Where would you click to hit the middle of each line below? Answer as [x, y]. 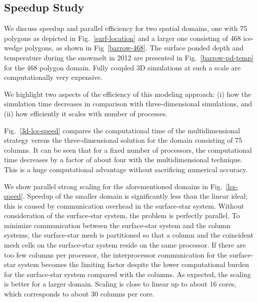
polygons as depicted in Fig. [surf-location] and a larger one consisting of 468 [122, 38]
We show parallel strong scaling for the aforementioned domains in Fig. [113, 186]
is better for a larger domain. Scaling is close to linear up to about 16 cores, [120, 284]
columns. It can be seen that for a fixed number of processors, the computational [128, 150]
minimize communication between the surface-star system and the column [117, 225]
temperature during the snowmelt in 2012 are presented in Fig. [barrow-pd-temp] [129, 57]
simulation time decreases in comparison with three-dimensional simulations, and [128, 104]
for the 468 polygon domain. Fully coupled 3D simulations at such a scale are [122, 67]
